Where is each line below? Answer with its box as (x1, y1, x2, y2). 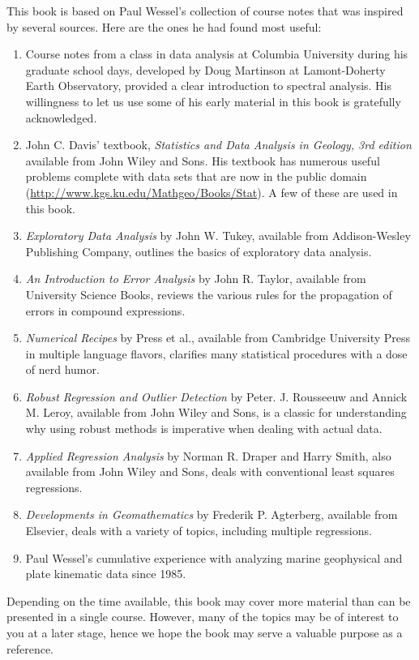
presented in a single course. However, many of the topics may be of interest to (6, 608, 399, 625)
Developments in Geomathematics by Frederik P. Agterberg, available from (25, 506, 398, 523)
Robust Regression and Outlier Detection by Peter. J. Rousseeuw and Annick (25, 388, 408, 405)
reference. (6, 640, 54, 657)
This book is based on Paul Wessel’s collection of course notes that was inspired (6, 2, 404, 19)
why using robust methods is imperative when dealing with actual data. (25, 420, 383, 437)
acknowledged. (25, 109, 97, 126)
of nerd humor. (25, 361, 100, 378)
